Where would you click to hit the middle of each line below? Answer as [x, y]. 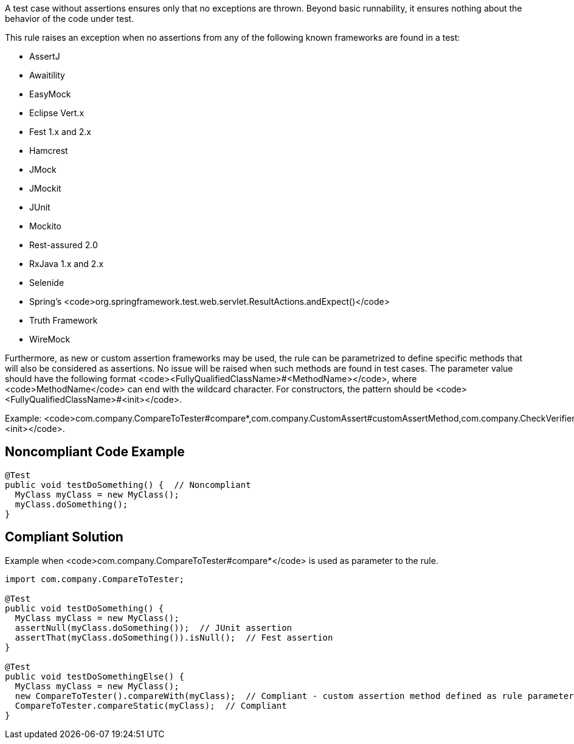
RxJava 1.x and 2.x [67, 264]
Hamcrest [49, 151]
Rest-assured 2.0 [64, 245]
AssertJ [45, 56]
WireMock [50, 339]
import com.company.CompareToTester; [95, 579]
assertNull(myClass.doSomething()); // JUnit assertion [154, 628]
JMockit [45, 188]
